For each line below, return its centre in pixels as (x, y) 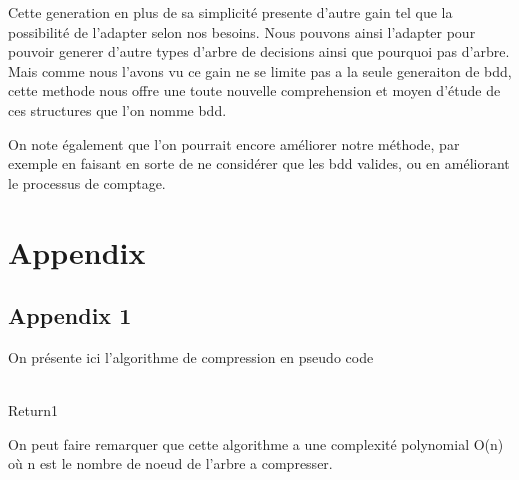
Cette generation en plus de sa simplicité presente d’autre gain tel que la (230, 12)
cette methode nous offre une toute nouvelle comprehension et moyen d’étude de (254, 90)
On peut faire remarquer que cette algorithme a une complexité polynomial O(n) (256, 443)
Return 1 (33, 410)
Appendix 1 (70, 315)
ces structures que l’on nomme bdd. (117, 109)
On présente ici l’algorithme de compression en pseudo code (191, 356)
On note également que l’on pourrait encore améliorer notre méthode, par (234, 143)
